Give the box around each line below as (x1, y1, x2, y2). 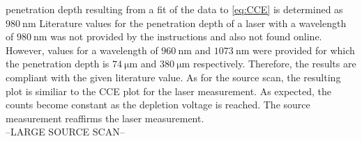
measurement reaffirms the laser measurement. (6, 110, 204, 125)
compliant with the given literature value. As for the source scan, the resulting (6, 69, 341, 84)
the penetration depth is (6, 56, 110, 71)
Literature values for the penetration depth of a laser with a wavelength (39, 15, 347, 30)
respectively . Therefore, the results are (193, 56, 356, 71)
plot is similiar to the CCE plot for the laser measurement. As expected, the (6, 83, 331, 98)
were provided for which (252, 42, 355, 57)
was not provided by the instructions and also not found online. (50, 29, 322, 44)
